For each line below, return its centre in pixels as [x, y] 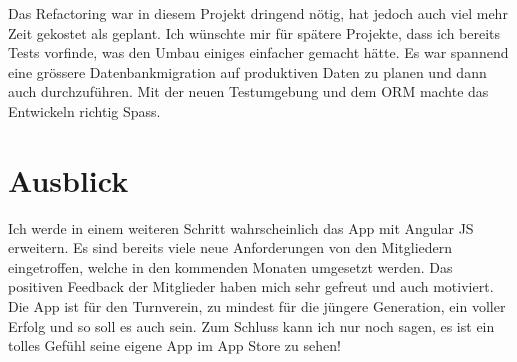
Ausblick [68, 179]
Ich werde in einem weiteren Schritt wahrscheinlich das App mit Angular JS [241, 227]
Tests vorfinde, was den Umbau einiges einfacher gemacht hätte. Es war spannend [258, 52]
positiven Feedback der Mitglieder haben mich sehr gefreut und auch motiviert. [251, 286]
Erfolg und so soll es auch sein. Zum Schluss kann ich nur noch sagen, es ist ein [251, 325]
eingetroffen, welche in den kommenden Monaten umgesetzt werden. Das [230, 266]
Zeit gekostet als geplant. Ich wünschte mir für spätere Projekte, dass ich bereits [254, 32]
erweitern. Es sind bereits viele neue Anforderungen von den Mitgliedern [230, 247]
